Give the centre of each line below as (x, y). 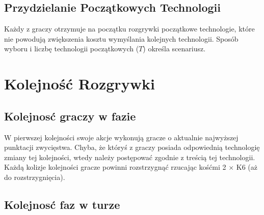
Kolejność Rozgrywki (80, 84)
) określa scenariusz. (174, 49)
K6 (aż (247, 167)
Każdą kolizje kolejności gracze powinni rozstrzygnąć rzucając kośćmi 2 (115, 167)
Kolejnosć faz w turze (62, 204)
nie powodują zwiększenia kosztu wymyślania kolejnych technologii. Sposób (121, 38)
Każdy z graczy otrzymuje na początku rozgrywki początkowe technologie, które (129, 29)
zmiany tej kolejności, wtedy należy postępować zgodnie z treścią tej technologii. (130, 157)
